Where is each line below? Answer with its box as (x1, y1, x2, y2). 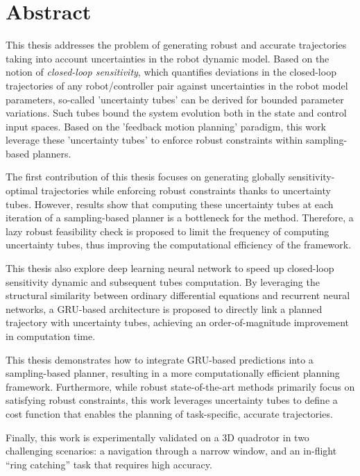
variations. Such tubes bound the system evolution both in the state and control (6, 105, 347, 120)
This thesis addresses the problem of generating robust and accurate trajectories (6, 37, 347, 52)
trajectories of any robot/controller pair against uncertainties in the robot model (6, 78, 348, 92)
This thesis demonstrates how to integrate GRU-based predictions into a (6, 352, 314, 366)
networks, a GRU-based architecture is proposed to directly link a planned (6, 301, 323, 316)
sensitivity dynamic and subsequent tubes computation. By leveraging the (6, 274, 320, 289)
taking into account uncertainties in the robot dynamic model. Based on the (6, 51, 329, 65)
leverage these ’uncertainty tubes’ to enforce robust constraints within (6, 133, 303, 147)
